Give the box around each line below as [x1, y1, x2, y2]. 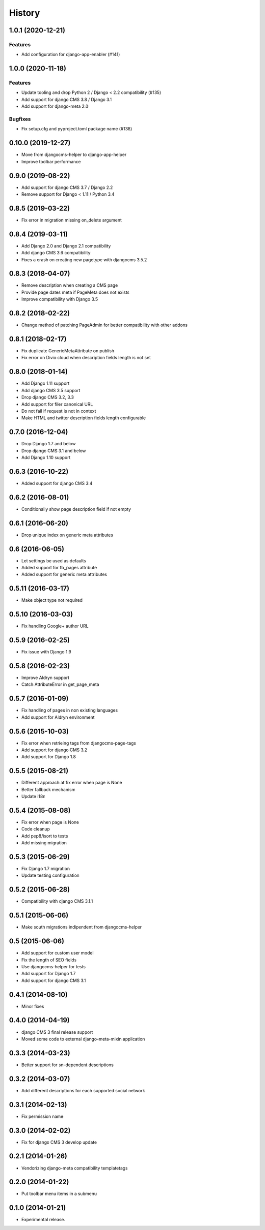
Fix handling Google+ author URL [21, 623, 89, 629]
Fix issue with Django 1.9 [21, 649, 72, 655]
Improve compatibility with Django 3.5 [21, 296, 98, 302]
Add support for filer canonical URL [21, 401, 93, 407]
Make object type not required [21, 597, 83, 603]
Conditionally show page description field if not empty [21, 506, 131, 512]
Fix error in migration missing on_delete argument [21, 217, 122, 223]
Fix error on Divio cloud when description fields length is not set [21, 355, 151, 361]
